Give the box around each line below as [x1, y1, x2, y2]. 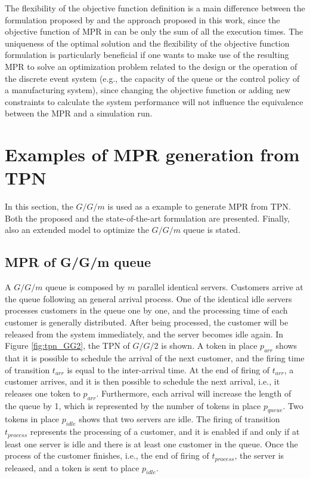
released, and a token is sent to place [5, 461, 139, 474]
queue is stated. [183, 223, 241, 236]
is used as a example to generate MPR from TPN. [107, 200, 291, 213]
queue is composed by [45, 281, 125, 293]
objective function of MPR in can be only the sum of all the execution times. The [5, 25, 303, 38]
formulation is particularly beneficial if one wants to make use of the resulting [5, 48, 289, 61]
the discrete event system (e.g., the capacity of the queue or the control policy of [5, 72, 300, 84]
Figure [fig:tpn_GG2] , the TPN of [5, 339, 130, 352]
